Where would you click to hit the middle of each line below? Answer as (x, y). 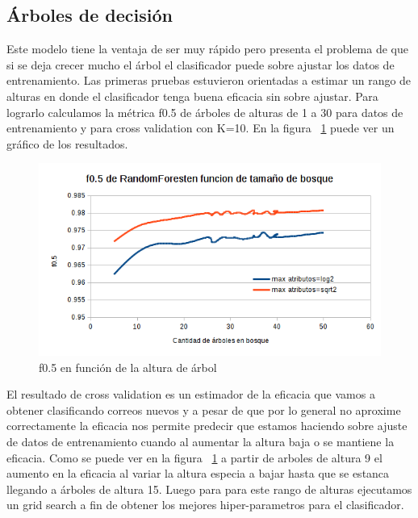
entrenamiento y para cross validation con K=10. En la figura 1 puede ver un (201, 128)
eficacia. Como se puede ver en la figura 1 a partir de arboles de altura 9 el (194, 457)
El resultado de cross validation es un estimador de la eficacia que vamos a (191, 394)
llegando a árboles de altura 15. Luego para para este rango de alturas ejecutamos (209, 489)
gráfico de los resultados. (67, 143)
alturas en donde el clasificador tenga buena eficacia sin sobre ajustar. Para (192, 96)
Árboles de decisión (90, 15)
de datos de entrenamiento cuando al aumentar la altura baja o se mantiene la (201, 442)
